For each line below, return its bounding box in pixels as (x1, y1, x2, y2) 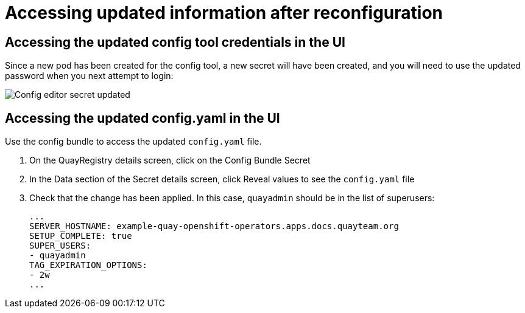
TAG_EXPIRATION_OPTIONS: (29, 260, 147, 270)
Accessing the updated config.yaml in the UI (5, 110, 280, 126)
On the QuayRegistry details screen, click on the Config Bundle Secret (29, 155, 311, 166)
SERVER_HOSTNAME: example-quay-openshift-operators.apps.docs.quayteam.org (29, 221, 399, 232)
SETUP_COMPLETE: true (29, 231, 132, 241)
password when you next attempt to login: (5, 71, 174, 81)
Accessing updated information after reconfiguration (5, 2, 443, 23)
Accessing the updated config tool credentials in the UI (5, 34, 345, 50)
